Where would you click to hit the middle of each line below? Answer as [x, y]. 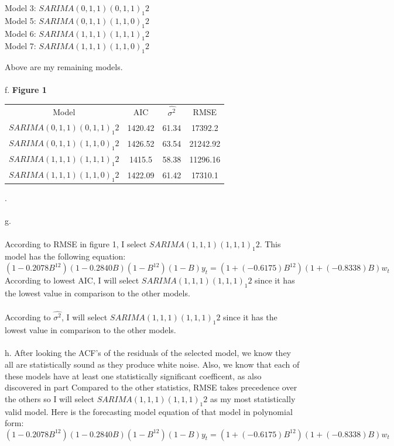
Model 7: [20, 46]
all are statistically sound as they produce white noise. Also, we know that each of [152, 364]
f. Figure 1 [26, 90]
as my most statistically [253, 398]
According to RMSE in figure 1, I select [76, 243]
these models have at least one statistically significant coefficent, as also [133, 376]
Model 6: [20, 33]
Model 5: [20, 20]
